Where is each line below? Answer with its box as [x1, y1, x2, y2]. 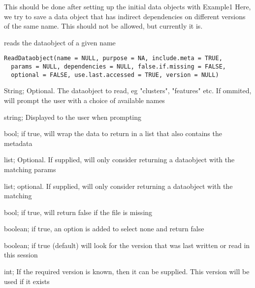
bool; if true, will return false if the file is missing [4, 207, 153, 217]
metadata [4, 138, 32, 148]
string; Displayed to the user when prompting [4, 111, 142, 122]
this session [4, 250, 38, 260]
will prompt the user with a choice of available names [4, 95, 165, 105]
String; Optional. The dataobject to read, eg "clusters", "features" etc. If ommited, [4, 85, 252, 96]
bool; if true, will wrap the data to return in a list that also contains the [4, 128, 222, 139]
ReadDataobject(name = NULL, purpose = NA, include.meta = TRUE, [4, 55, 223, 62]
